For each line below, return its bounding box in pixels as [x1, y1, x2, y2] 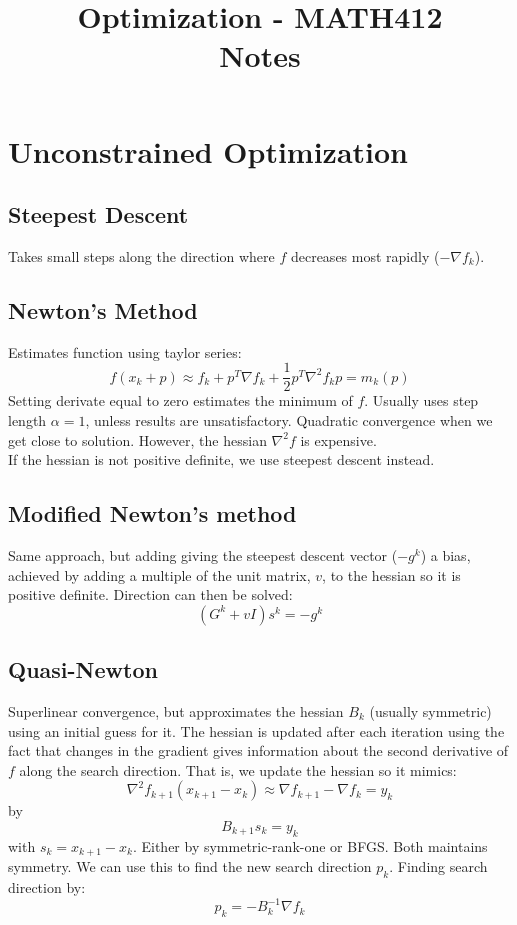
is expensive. [300, 429, 377, 450]
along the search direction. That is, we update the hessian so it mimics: [19, 759, 457, 780]
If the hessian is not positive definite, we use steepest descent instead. [8, 449, 435, 470]
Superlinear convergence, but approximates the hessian [8, 700, 344, 721]
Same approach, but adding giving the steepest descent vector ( [8, 544, 398, 565]
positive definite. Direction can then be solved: [8, 584, 293, 605]
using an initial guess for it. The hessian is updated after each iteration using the [8, 720, 505, 741]
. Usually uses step [364, 390, 479, 411]
